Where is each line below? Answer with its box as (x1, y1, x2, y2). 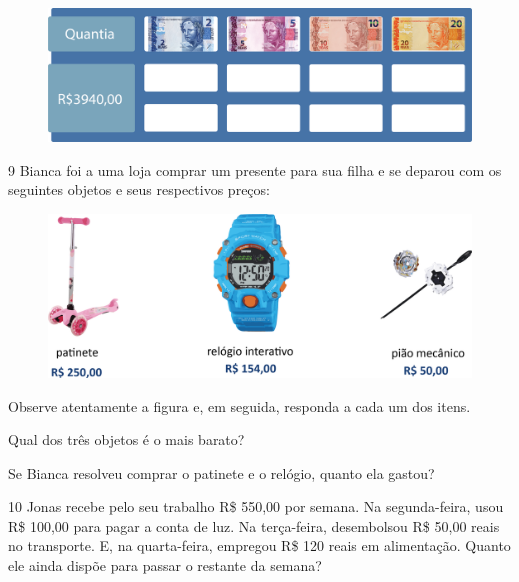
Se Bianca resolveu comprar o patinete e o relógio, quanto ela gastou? (8, 462, 435, 483)
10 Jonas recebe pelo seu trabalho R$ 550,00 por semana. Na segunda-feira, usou (8, 496, 504, 517)
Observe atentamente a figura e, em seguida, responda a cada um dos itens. (8, 395, 471, 416)
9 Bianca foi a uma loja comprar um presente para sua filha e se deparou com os (8, 159, 502, 180)
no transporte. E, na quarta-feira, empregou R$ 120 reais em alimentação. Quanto (8, 535, 511, 556)
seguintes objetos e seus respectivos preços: (8, 179, 270, 200)
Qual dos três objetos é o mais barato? (8, 429, 245, 450)
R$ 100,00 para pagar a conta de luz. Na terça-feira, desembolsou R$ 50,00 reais (8, 515, 500, 536)
